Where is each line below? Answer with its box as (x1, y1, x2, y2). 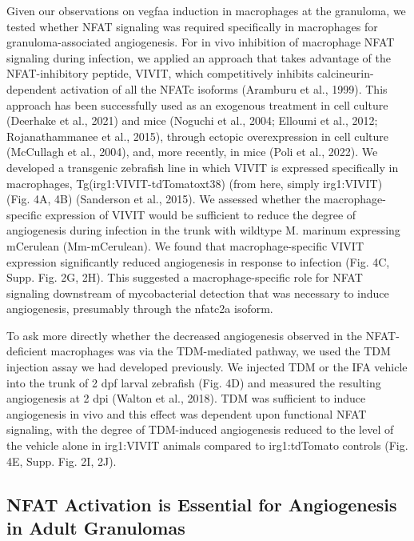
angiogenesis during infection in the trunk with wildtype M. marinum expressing (6, 222, 400, 238)
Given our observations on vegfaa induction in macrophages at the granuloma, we (6, 2, 406, 18)
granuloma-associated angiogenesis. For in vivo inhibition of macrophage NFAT (6, 34, 395, 50)
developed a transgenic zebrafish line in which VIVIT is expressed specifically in (6, 158, 399, 175)
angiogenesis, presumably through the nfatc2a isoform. (6, 300, 273, 317)
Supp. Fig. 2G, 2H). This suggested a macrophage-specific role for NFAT (6, 269, 363, 286)
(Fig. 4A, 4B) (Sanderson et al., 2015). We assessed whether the (6, 190, 320, 207)
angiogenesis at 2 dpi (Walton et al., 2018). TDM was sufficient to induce (6, 390, 366, 407)
